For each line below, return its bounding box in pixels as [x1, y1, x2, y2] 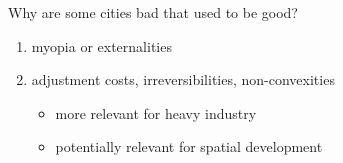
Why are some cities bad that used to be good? [8, 2, 298, 22]
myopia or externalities [31, 35, 172, 56]
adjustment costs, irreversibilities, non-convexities [31, 69, 335, 90]
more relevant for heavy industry [55, 102, 257, 123]
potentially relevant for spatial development [55, 136, 323, 157]
